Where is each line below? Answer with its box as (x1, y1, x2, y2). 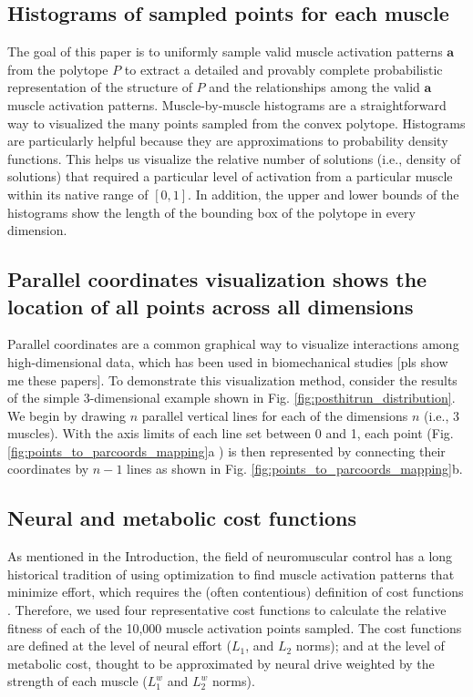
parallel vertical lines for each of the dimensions (141, 405, 408, 425)
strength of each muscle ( (7, 671, 148, 691)
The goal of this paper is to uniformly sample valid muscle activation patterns (7, 42, 443, 61)
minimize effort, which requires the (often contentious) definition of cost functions (7, 582, 464, 601)
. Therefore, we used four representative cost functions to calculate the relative (7, 600, 447, 620)
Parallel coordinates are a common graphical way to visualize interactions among (7, 334, 459, 354)
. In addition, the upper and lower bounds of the (188, 184, 459, 203)
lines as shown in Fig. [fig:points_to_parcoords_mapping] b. (127, 459, 463, 478)
